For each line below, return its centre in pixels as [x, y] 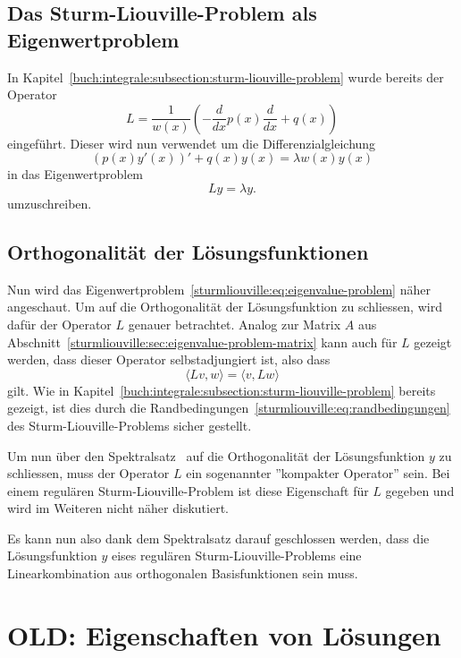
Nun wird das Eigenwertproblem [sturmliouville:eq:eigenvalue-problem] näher [219, 289]
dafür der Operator [59, 324]
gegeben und [420, 490]
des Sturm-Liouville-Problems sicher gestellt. [130, 425]
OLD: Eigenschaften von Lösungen [224, 634]
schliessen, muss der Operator [88, 473]
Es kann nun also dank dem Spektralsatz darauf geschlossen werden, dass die [218, 538]
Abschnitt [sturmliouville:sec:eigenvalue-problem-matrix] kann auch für [202, 342]
